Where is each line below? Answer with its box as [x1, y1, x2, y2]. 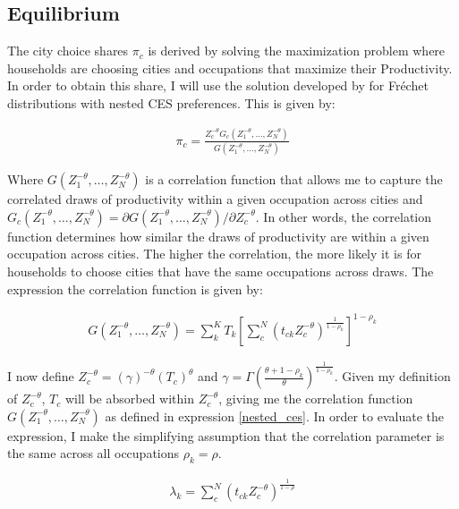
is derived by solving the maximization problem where [148, 41, 446, 60]
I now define [7, 367, 74, 386]
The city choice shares [7, 41, 129, 60]
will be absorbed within [64, 389, 195, 408]
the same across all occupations [7, 444, 180, 462]
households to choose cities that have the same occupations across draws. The [7, 262, 434, 281]
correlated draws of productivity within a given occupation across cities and [7, 190, 423, 208]
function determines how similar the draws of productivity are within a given [7, 226, 429, 245]
